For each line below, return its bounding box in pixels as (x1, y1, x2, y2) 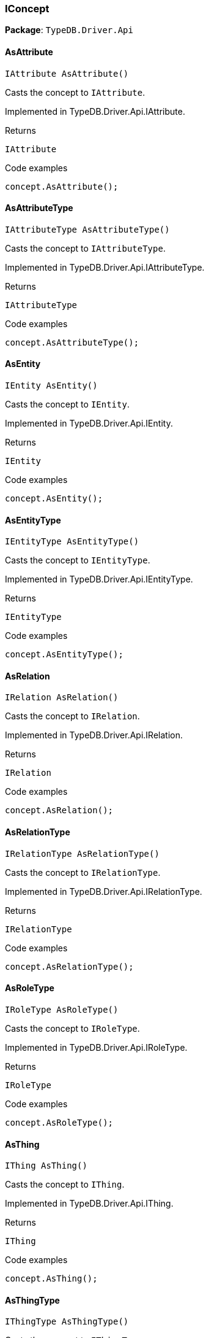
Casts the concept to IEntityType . (5, 555, 150, 566)
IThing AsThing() (5, 1161, 87, 1171)
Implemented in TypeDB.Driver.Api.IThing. (5, 1198, 174, 1209)
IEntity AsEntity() (5, 381, 98, 391)
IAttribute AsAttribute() (5, 68, 129, 79)
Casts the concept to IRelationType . (5, 867, 161, 878)
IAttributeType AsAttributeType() (5, 224, 170, 234)
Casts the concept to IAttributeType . (5, 242, 166, 253)
